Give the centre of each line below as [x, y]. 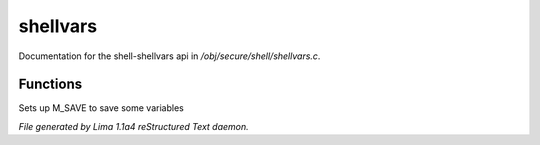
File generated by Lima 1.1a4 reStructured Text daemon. [133, 126]
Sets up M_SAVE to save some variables [101, 108]
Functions [50, 84]
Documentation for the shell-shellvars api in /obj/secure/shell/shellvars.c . [169, 56]
